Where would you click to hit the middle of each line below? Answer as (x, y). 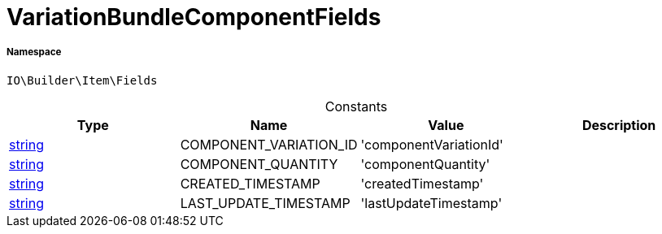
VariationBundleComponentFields (194, 17)
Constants (356, 106)
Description (619, 125)
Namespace (34, 52)
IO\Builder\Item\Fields (82, 80)
